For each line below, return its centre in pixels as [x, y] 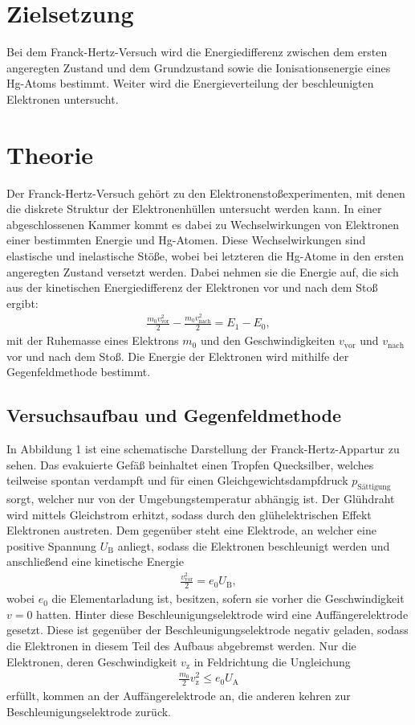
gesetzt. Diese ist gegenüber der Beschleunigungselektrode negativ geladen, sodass [207, 630]
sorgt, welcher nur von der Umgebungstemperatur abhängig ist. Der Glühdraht [201, 499]
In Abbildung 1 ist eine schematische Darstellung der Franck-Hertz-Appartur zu [203, 449]
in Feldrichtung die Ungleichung [272, 661]
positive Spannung [52, 545]
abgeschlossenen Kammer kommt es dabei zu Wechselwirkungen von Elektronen [203, 224]
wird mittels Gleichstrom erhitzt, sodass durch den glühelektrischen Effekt [189, 514]
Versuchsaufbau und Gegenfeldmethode [174, 415]
